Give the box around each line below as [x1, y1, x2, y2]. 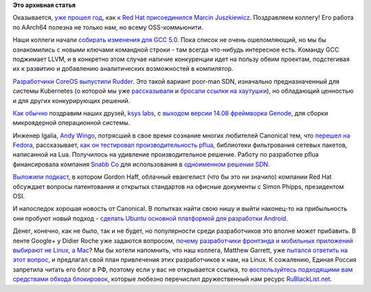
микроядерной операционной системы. [12, 119, 131, 127]
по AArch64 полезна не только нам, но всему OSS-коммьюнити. [12, 23, 203, 31]
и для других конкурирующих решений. [12, 96, 131, 104]
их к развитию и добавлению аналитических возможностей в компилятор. [12, 65, 234, 73]
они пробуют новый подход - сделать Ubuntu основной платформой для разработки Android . [12, 214, 289, 223]
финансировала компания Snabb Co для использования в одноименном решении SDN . [12, 160, 271, 168]
